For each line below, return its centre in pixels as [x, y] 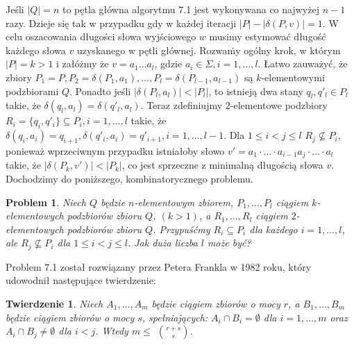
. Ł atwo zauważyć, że [303, 64]
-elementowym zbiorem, [184, 202]
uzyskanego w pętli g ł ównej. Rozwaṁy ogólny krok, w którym [209, 50]
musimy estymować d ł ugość [268, 36]
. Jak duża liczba [162, 243]
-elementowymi [293, 77]
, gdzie [168, 64]
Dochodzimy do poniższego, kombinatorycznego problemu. [129, 178]
